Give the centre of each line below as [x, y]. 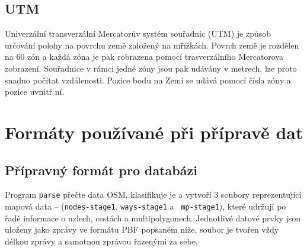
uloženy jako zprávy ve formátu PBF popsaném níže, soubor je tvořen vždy [142, 229]
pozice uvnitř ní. [35, 91]
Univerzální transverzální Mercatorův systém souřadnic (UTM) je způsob [138, 33]
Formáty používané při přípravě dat [154, 132]
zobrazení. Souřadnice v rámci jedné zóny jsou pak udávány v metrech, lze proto [151, 68]
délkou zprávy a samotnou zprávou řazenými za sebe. [101, 241]
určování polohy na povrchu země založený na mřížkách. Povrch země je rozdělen [152, 45]
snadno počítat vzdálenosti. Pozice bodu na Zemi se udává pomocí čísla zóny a [148, 80]
